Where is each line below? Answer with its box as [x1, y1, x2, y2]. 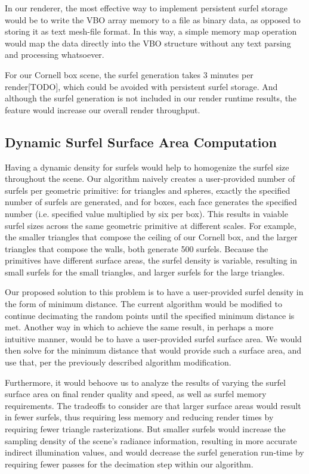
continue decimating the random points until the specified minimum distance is [5, 309, 295, 321]
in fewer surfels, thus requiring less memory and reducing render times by [5, 411, 274, 423]
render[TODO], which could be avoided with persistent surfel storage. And [5, 80, 278, 92]
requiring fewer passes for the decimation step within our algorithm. [5, 457, 254, 470]
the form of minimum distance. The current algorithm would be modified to [5, 298, 282, 310]
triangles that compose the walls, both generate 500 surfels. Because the [5, 242, 268, 255]
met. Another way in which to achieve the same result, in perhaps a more [5, 321, 274, 333]
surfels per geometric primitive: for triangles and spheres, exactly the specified [5, 184, 291, 196]
